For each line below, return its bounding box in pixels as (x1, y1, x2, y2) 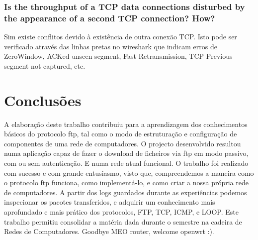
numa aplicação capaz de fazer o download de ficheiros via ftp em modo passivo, (4, 148, 249, 158)
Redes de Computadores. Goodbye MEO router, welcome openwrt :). (4, 226, 214, 237)
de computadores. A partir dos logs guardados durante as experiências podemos (4, 187, 247, 197)
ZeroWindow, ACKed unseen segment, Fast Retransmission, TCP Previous (4, 51, 233, 61)
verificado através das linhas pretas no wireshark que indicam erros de (4, 41, 217, 51)
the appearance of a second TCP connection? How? (4, 11, 215, 24)
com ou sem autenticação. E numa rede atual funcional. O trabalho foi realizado (4, 158, 249, 168)
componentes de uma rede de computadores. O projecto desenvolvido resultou (4, 138, 241, 148)
